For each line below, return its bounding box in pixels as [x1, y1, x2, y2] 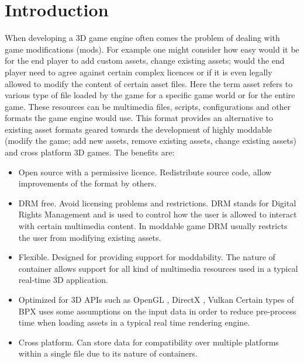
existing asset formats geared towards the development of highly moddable [5, 123, 272, 135]
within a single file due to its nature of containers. [18, 347, 198, 359]
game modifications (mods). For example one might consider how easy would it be [5, 43, 299, 55]
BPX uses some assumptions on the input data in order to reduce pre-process [18, 305, 296, 317]
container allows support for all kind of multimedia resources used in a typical [18, 262, 298, 274]
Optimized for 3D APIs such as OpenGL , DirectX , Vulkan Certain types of [18, 293, 294, 305]
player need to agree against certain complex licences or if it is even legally [5, 65, 272, 78]
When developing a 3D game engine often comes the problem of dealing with [5, 32, 280, 44]
